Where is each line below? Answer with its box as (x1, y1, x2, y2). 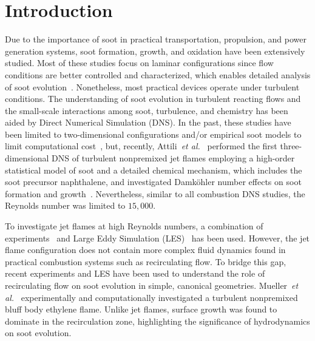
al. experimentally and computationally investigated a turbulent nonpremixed (5, 291, 298, 303)
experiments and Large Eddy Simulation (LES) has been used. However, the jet (5, 231, 310, 244)
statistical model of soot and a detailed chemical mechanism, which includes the (5, 163, 302, 176)
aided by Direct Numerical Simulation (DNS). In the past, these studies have (5, 116, 291, 129)
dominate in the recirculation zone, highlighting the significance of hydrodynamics (5, 314, 310, 327)
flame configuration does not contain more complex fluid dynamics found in (5, 243, 286, 256)
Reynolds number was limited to (5, 199, 126, 212)
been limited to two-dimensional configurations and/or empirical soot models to (5, 127, 302, 140)
